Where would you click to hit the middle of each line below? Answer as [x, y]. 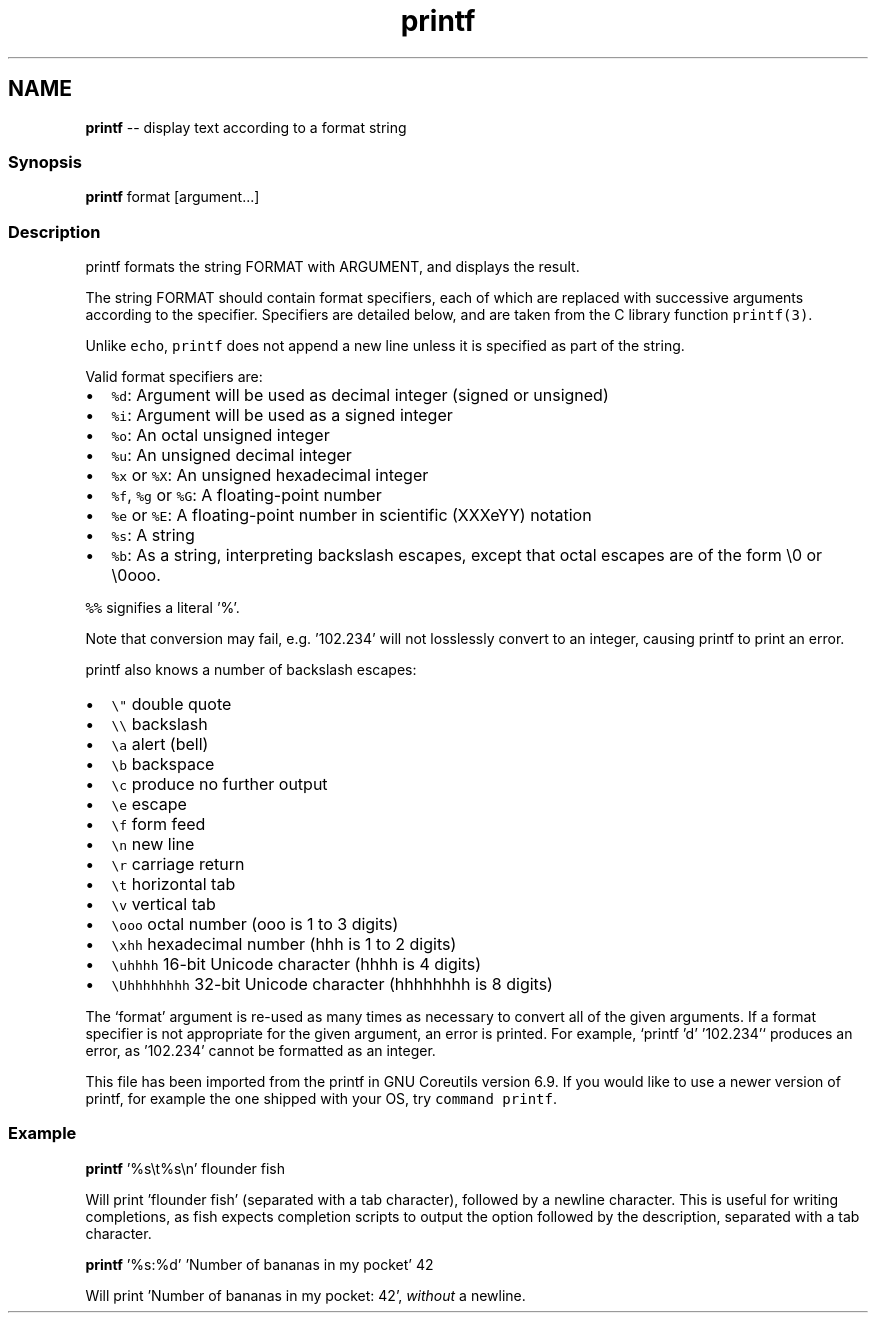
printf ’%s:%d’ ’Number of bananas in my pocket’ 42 [259, 1264]
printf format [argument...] [172, 197]
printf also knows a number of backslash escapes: [251, 670]
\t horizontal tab [173, 884]
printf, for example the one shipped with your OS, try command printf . [321, 1099]
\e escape [149, 804]
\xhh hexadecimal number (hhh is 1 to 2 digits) [284, 944]
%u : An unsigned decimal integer [231, 455]
